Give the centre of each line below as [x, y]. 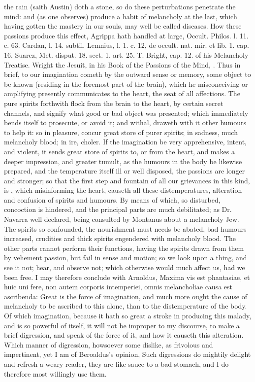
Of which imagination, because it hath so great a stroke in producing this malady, [128, 315]
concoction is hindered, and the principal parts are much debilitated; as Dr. [118, 209]
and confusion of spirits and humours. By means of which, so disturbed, [112, 199]
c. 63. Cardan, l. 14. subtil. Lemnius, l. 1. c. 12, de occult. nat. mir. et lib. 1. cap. [127, 45]
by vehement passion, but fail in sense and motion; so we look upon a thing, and [126, 258]
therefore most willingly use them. [55, 373]
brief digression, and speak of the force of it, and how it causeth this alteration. [124, 335]
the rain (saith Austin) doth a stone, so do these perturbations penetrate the [120, 6]
